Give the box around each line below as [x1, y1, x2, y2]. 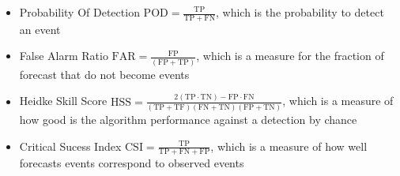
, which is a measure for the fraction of [196, 47, 384, 64]
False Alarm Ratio [19, 47, 108, 64]
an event [19, 21, 61, 37]
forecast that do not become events [19, 66, 190, 82]
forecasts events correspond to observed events [19, 155, 244, 171]
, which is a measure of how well [210, 137, 368, 154]
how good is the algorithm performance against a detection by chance [19, 110, 357, 127]
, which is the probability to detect [215, 4, 384, 20]
